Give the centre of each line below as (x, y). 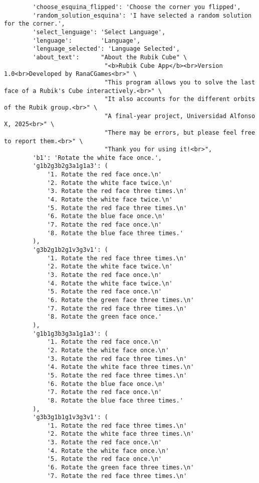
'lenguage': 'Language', (87, 40)
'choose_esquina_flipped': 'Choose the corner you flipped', (137, 7)
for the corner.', (35, 24)
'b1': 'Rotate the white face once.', (97, 158)
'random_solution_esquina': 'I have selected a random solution (142, 15)
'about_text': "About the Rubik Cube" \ (110, 57)
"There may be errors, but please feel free (180, 132)
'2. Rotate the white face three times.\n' (120, 434)
